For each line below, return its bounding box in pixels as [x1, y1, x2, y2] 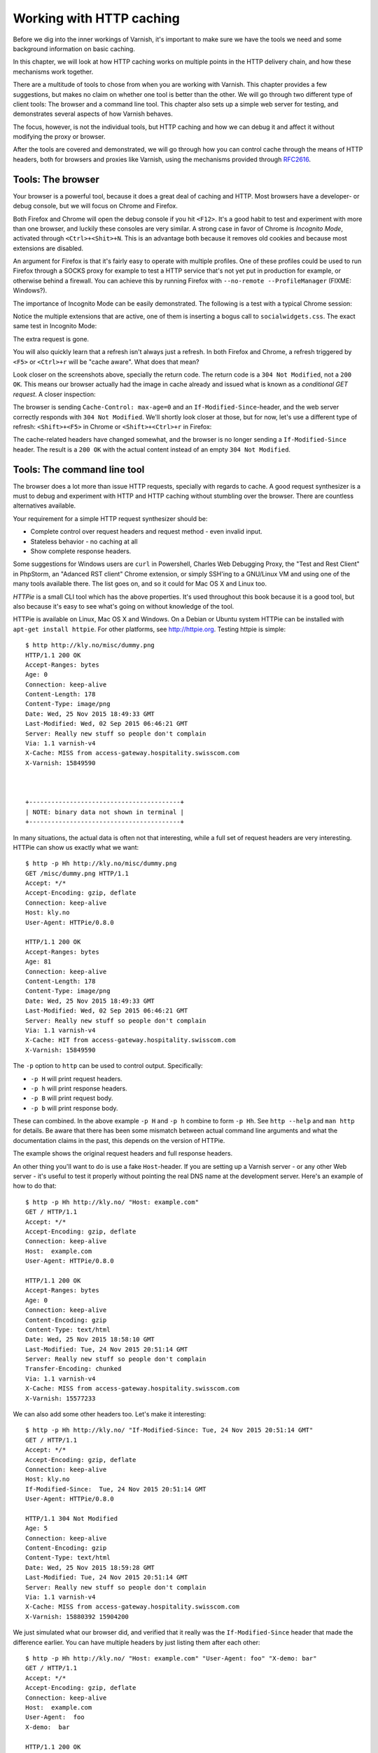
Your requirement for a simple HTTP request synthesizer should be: [13, 514, 208, 522]
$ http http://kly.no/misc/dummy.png [25, 642, 155, 649]
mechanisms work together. [13, 67, 94, 76]
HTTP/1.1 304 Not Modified [25, 1515, 118, 1522]
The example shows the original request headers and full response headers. [13, 1149, 233, 1158]
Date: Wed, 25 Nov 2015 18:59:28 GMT [25, 1564, 155, 1571]
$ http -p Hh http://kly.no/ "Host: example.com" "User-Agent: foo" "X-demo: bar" [25, 1655, 317, 1662]
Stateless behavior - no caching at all [30, 537, 138, 546]
